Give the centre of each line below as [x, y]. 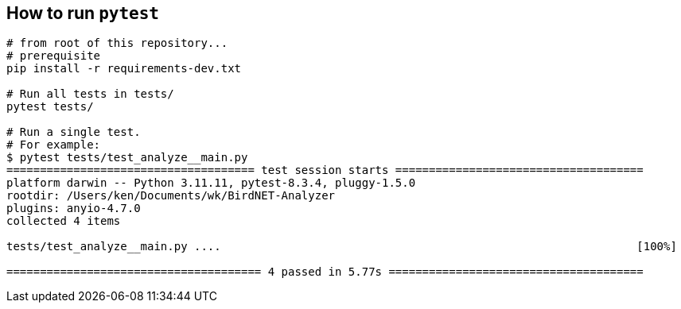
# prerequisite [54, 56]
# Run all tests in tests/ [90, 94]
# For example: [54, 145]
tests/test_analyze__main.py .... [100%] [342, 247]
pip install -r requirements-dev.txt [124, 69]
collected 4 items [64, 221]
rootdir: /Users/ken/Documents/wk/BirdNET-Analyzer [171, 196]
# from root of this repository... [117, 43]
